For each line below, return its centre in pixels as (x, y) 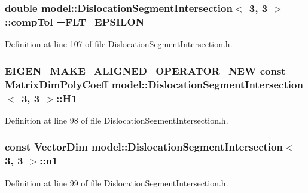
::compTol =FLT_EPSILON (75, 21)
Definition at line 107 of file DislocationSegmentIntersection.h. (119, 44)
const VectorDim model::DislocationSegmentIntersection (144, 147)
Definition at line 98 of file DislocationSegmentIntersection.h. (117, 120)
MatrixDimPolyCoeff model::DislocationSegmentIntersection (154, 84)
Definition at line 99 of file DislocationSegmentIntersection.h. (117, 183)
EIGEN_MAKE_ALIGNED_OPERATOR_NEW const (145, 70)
